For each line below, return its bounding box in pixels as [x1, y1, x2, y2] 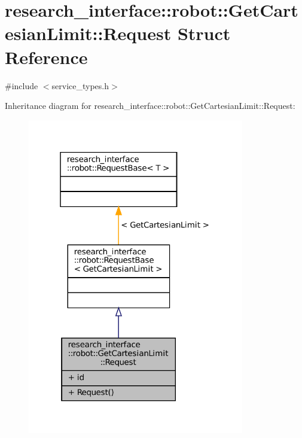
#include [5, 79, 38, 92]
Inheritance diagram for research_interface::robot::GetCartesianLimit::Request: [5, 99, 295, 112]
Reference [5, 44, 88, 69]
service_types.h [51, 79, 109, 92]
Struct [177, 21, 231, 45]
